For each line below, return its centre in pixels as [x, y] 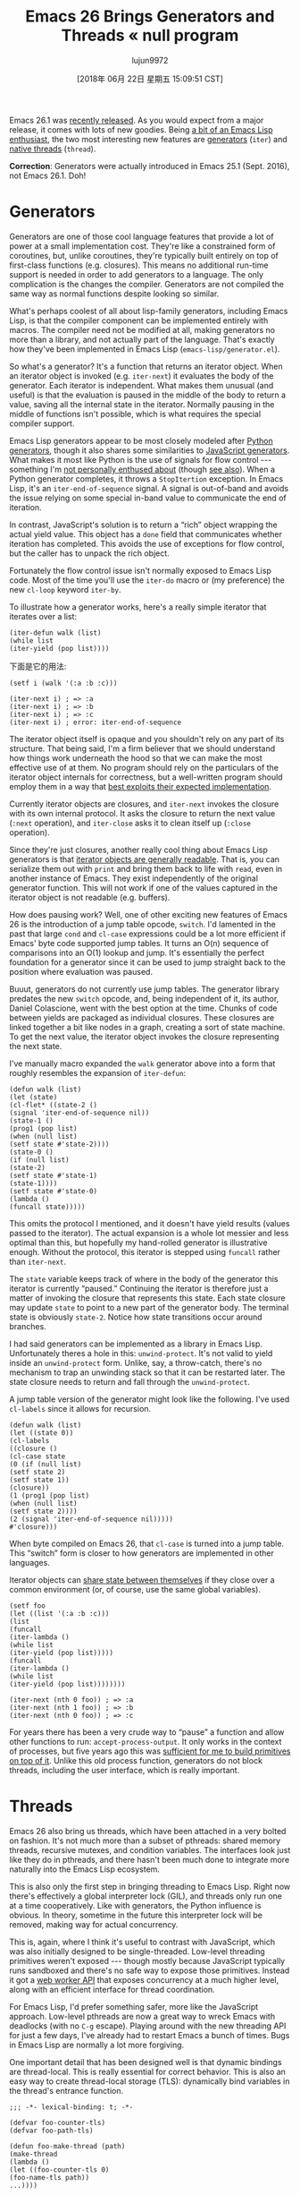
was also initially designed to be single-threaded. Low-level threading [137, 1951]
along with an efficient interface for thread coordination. [112, 1989]
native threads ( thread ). [53, 149]
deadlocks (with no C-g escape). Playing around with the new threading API [148, 2026]
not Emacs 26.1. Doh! [48, 175]
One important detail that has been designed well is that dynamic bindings [146, 2062]
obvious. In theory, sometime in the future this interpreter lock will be [136, 1915]
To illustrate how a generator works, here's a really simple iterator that [138, 607]
